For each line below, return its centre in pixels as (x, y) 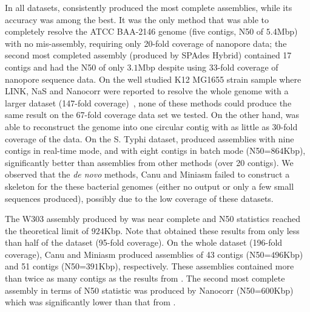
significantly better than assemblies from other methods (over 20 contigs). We (149, 162)
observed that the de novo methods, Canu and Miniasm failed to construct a (147, 174)
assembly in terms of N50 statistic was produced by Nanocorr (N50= (133, 290)
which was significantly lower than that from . (90, 302)
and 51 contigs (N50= (45, 266)
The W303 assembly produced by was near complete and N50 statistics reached (153, 219)
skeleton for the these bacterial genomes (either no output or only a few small (150, 186)
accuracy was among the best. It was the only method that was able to (137, 19)
